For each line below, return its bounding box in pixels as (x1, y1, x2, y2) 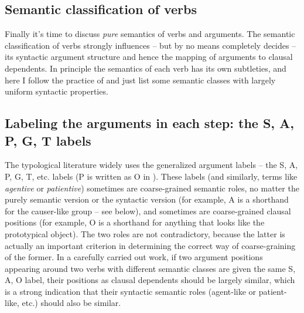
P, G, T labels (5, 131, 91, 149)
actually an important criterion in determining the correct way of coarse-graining (5, 239, 296, 251)
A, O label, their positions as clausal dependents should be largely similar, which (5, 274, 295, 286)
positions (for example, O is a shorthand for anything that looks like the (5, 216, 265, 228)
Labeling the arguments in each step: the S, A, (5, 114, 295, 132)
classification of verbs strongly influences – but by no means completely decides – (5, 39, 296, 51)
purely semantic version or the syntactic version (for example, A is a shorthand (5, 193, 289, 206)
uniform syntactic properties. (5, 85, 108, 97)
